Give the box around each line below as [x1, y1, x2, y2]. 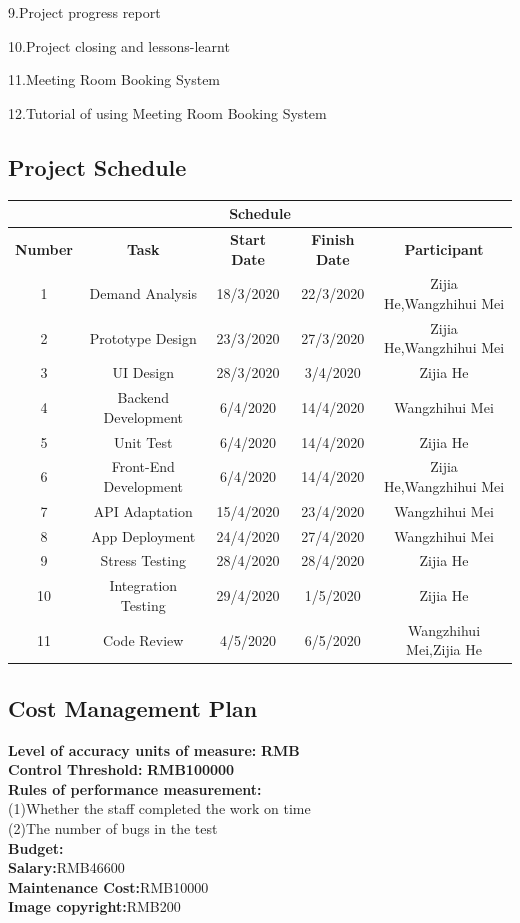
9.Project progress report [8, 2, 161, 22]
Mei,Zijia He [406, 639, 482, 660]
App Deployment [91, 525, 196, 546]
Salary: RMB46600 [8, 857, 125, 878]
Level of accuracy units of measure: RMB [8, 739, 300, 760]
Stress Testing [100, 550, 186, 571]
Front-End [111, 456, 175, 477]
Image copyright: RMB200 [8, 896, 181, 917]
